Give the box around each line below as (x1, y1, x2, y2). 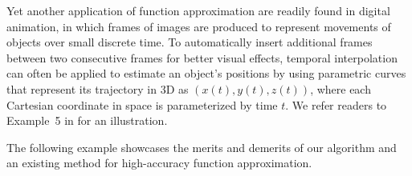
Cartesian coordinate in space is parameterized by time (6, 96, 278, 113)
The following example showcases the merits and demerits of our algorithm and (6, 138, 397, 155)
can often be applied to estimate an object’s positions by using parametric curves (6, 65, 406, 82)
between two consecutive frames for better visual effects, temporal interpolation (6, 49, 398, 66)
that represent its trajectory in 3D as (6, 80, 189, 97)
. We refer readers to (285, 96, 387, 113)
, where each (310, 80, 371, 97)
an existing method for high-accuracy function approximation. (6, 154, 312, 171)
